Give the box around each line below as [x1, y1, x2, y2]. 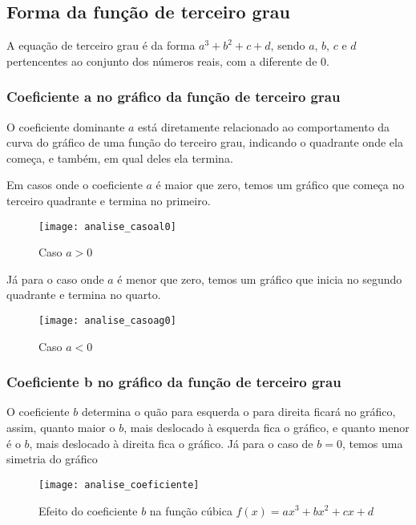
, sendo [270, 37, 305, 54]
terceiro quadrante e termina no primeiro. [6, 192, 211, 208]
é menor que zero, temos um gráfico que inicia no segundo [117, 270, 402, 287]
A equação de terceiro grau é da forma [6, 37, 196, 54]
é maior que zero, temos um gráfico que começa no [155, 176, 405, 193]
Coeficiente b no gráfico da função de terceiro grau [6, 372, 341, 392]
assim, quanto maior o [6, 419, 115, 436]
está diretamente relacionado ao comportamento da [138, 118, 390, 135]
